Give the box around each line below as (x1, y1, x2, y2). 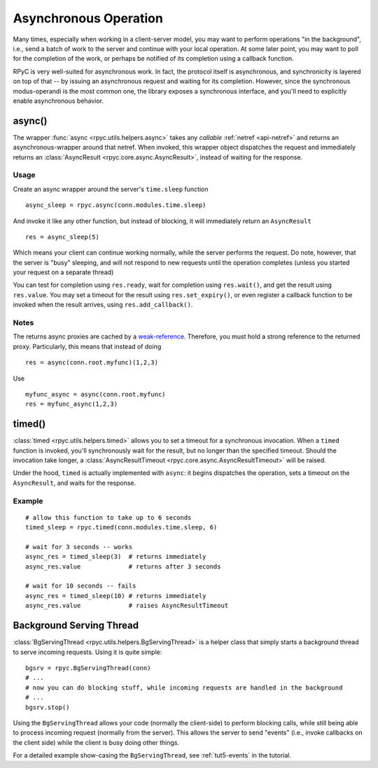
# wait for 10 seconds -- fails (25, 582, 136, 590)
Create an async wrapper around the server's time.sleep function (13, 185, 209, 193)
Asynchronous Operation (13, 10, 164, 26)
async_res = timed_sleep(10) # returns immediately (25, 592, 206, 599)
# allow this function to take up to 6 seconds (25, 513, 192, 521)
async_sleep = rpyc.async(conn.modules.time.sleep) (25, 201, 206, 209)
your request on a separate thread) (13, 268, 114, 276)
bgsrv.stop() (25, 703, 70, 711)
